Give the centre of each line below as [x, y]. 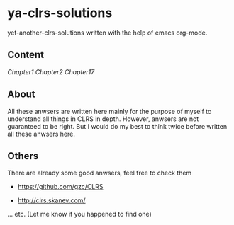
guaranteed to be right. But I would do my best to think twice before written [117, 126]
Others [23, 156]
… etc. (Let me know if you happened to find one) [80, 214]
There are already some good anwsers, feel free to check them [100, 173]
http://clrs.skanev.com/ [52, 200]
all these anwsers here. [41, 134]
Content [26, 55]
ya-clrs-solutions [60, 13]
